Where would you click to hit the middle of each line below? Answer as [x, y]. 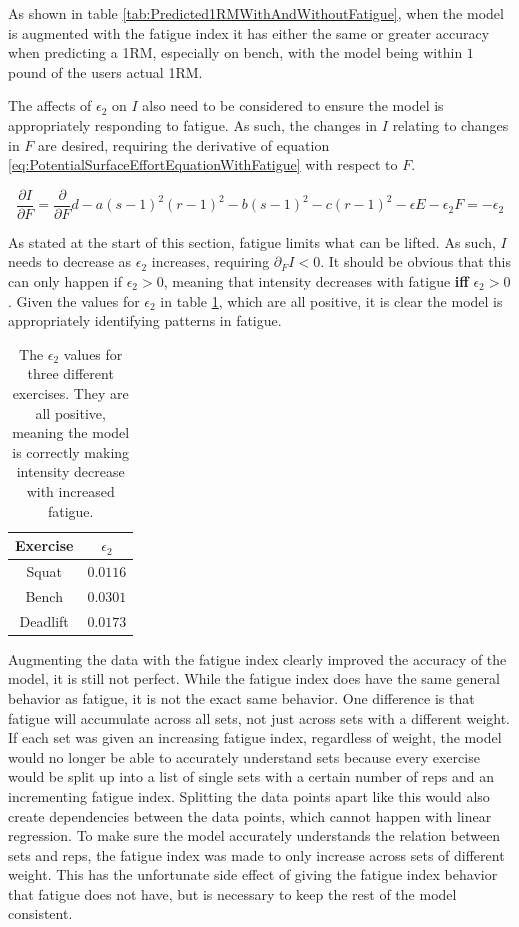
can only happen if [65, 281]
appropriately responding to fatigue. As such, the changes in [193, 124]
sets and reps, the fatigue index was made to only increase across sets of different [256, 854]
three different [70, 373]
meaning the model [71, 432]
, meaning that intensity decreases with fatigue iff [316, 281]
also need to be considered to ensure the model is [293, 105]
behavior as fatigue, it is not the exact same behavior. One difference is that [241, 697]
